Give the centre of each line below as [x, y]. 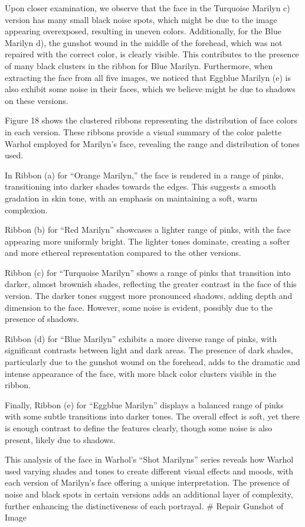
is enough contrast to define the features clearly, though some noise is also [139, 428]
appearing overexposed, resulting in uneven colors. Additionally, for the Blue [143, 31]
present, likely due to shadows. [60, 439]
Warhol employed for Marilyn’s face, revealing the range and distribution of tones [152, 143]
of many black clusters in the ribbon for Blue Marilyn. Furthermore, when [139, 65]
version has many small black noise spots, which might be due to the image [141, 19]
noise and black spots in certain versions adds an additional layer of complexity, [149, 494]
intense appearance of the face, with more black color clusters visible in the [141, 373]
